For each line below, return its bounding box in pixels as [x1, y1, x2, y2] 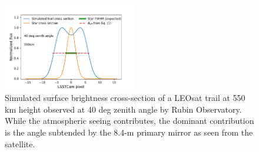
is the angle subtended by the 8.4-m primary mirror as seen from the [5, 126, 253, 138]
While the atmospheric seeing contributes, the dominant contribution [5, 114, 254, 127]
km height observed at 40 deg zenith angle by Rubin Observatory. [5, 103, 242, 115]
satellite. [5, 137, 35, 150]
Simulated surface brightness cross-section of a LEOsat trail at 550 [5, 92, 245, 104]
